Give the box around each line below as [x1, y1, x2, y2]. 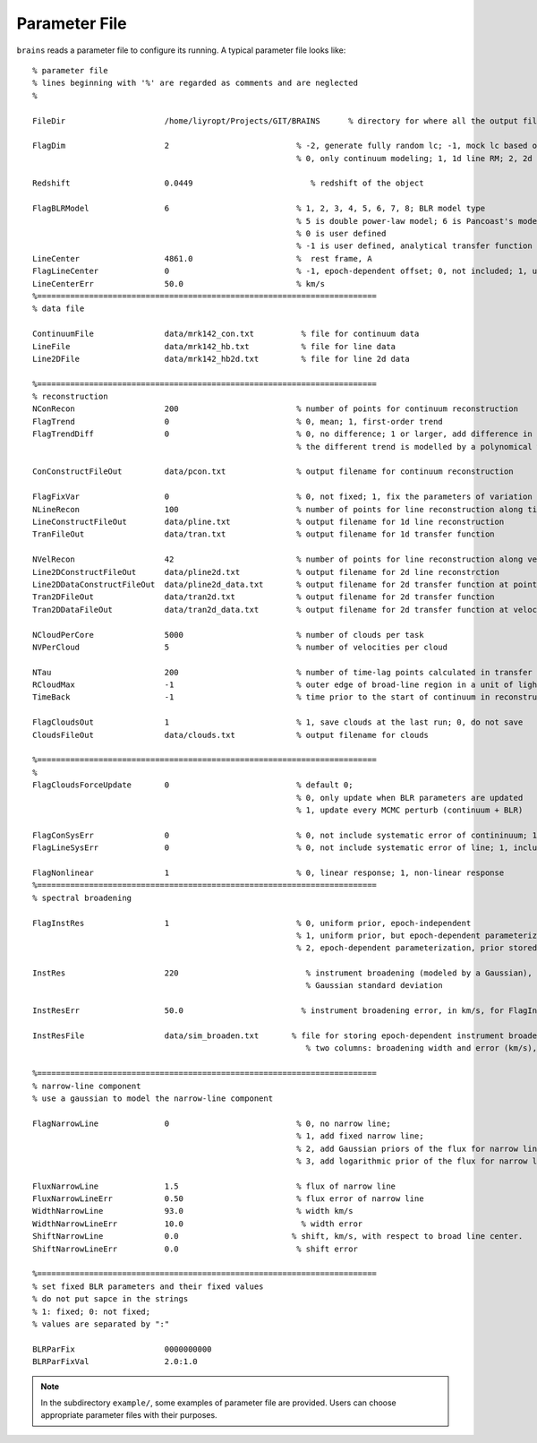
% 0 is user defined [296, 228, 387, 239]
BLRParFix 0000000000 [32, 1344, 212, 1354]
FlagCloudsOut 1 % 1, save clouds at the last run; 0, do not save [32, 717, 524, 727]
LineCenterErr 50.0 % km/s [32, 279, 326, 288]
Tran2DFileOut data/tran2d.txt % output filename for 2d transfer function [32, 592, 496, 602]
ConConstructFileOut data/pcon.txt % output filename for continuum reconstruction [32, 467, 514, 477]
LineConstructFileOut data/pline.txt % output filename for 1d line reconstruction [32, 517, 505, 527]
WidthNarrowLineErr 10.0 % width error [32, 1218, 363, 1229]
